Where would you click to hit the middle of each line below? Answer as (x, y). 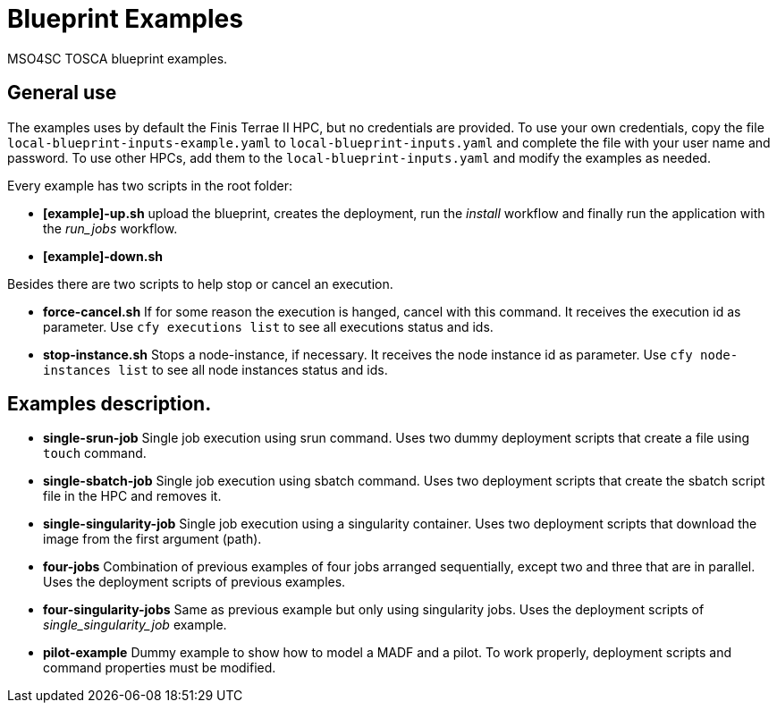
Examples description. (110, 404)
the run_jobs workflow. (110, 228)
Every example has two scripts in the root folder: (150, 185)
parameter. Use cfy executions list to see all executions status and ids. (268, 326)
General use (62, 93)
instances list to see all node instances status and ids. (215, 369)
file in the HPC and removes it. (132, 496)
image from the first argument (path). (152, 539)
